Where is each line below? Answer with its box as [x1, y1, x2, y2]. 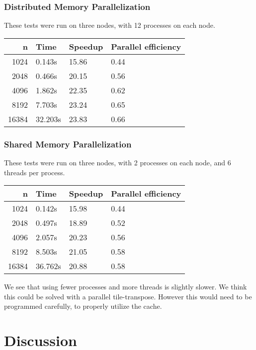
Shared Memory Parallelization [4, 138, 132, 150]
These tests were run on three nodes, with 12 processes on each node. [4, 20, 215, 30]
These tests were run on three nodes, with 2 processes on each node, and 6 [4, 157, 231, 168]
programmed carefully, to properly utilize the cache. [4, 301, 162, 311]
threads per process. [4, 167, 65, 177]
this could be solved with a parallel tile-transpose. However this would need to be [4, 291, 252, 301]
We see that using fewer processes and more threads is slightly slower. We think [4, 281, 247, 292]
